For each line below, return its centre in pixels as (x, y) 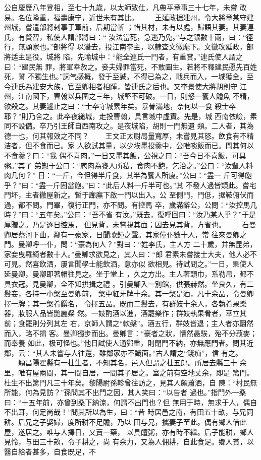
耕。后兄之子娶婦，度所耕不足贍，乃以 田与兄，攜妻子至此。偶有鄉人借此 (125, 421)
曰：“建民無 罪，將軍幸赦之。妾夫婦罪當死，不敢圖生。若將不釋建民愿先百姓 (131, 66)
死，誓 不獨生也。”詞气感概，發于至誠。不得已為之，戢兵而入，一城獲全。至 (129, 76)
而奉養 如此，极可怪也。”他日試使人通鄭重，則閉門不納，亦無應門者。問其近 (129, 343)
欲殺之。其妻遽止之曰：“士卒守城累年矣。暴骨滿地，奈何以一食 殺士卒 (120, 106)
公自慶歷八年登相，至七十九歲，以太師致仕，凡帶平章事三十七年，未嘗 (121, 7)
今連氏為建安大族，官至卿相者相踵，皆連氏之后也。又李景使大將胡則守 (121, 86)
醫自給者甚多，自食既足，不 (50, 451)
